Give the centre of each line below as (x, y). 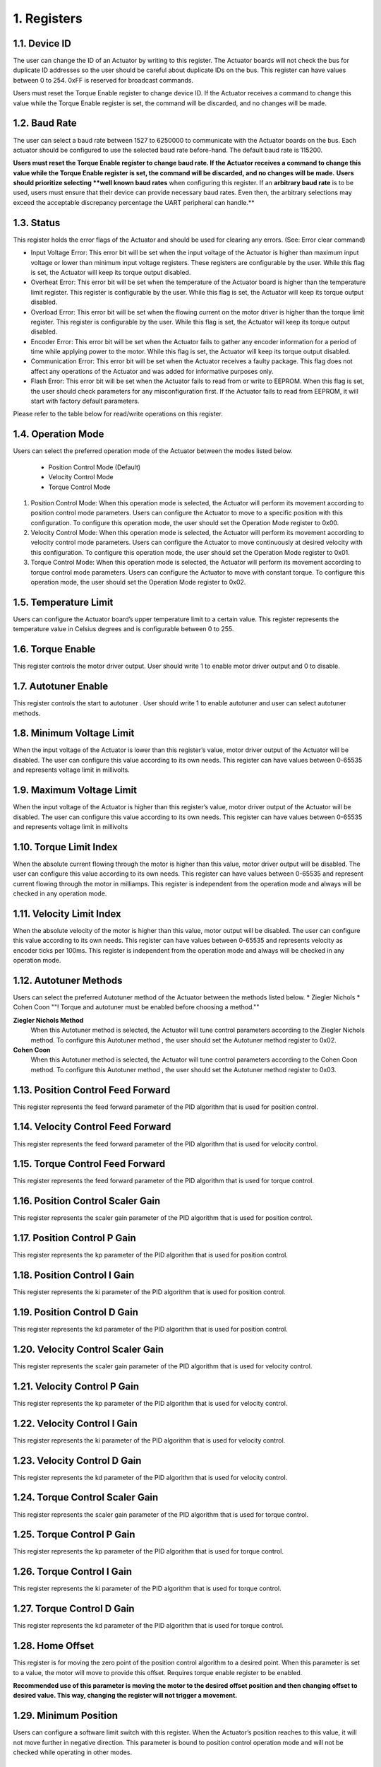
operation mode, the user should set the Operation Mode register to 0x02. (138, 582)
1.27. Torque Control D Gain (74, 1609)
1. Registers (48, 18)
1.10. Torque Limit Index (65, 847)
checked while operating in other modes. (73, 1752)
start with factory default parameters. (85, 401)
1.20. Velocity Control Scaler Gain (89, 1349)
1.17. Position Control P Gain (75, 1238)
